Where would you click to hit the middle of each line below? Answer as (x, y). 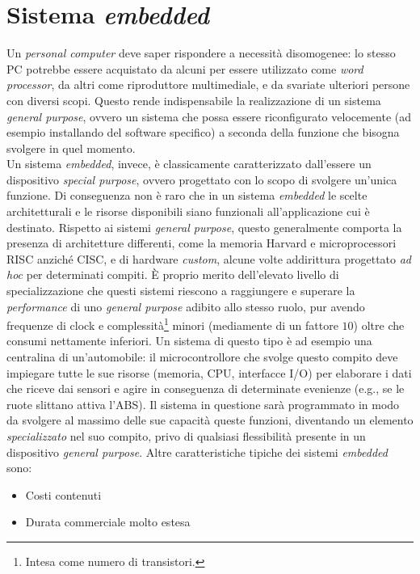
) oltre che (379, 325)
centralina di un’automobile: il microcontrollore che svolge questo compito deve (202, 357)
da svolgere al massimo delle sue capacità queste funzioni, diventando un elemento (210, 420)
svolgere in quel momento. (71, 148)
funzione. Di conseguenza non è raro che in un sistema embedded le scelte (187, 195)
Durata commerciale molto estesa (108, 522)
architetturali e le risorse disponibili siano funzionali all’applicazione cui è (188, 211)
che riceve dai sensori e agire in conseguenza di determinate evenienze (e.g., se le (206, 388)
